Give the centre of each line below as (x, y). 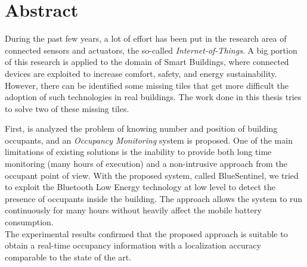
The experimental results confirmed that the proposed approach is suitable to (146, 233)
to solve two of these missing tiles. (67, 108)
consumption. (29, 222)
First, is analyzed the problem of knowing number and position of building (141, 128)
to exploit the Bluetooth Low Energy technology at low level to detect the (140, 187)
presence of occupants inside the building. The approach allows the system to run (154, 198)
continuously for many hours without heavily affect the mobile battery (133, 210)
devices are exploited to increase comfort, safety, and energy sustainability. (141, 73)
